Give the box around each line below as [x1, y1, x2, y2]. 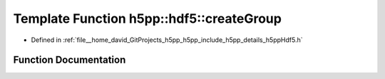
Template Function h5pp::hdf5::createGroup [13, 11, 282, 26]
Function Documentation [13, 54, 126, 66]
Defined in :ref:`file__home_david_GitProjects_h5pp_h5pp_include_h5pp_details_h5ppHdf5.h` [31, 36, 303, 44]
